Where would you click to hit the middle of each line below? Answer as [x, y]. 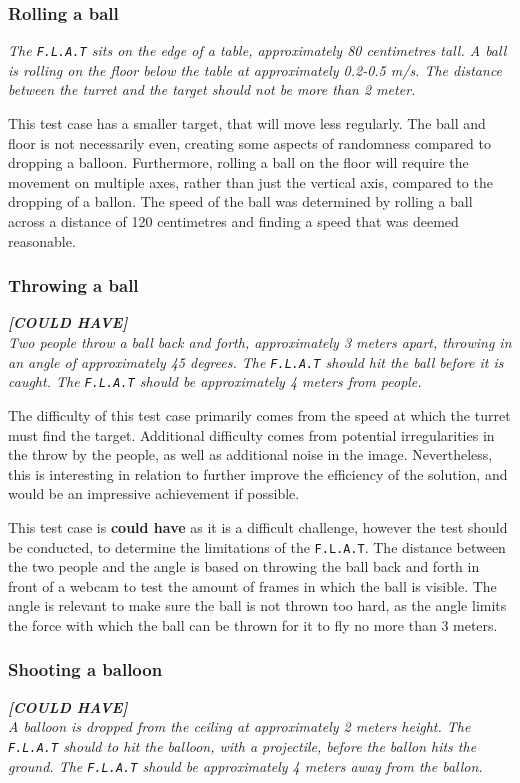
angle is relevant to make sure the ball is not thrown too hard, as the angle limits [257, 605]
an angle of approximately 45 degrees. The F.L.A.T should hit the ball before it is [256, 361]
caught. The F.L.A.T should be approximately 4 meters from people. [215, 381]
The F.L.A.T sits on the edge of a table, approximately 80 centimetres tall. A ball [257, 50]
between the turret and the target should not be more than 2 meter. [212, 89]
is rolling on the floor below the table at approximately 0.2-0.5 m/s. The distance [255, 69]
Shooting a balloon [85, 669]
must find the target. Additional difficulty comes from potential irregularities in [251, 434]
